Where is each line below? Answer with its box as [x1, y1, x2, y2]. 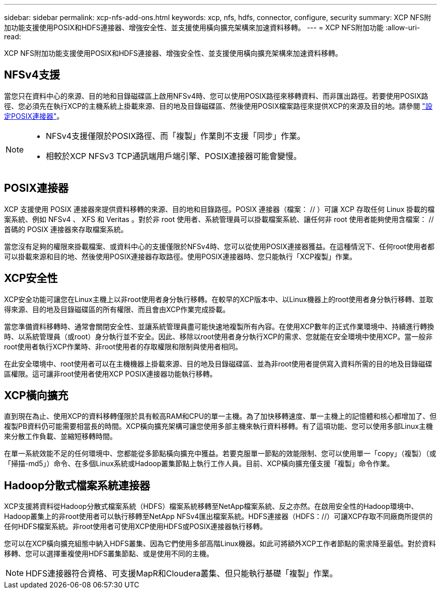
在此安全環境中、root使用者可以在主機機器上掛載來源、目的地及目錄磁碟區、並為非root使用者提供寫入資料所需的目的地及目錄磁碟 [4, 359, 432, 368]
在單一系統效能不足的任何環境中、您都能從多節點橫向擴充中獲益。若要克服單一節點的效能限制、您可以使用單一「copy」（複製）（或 [4, 449, 436, 458]
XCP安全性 [4, 272, 58, 285]
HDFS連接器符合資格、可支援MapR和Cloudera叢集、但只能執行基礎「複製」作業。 [26, 568, 338, 579]
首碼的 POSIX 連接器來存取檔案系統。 [4, 225, 128, 234]
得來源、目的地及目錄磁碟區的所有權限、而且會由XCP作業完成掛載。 [4, 305, 230, 314]
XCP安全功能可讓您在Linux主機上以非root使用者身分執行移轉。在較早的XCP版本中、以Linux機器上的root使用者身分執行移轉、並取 [4, 294, 433, 304]
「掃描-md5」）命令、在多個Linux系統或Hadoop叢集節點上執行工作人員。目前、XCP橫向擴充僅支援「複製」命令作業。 [4, 459, 394, 468]
